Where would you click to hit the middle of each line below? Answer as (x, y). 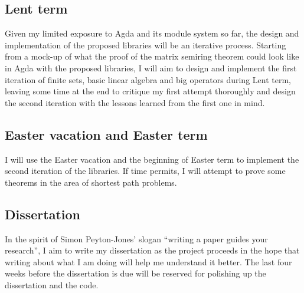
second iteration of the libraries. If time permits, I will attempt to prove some (145, 171)
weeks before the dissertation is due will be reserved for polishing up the (135, 273)
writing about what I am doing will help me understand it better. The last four (148, 261)
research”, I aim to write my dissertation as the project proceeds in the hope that (152, 250)
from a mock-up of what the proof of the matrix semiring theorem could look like (152, 56)
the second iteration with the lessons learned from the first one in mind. (135, 102)
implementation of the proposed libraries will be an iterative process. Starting (146, 45)
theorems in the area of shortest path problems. (91, 182)
